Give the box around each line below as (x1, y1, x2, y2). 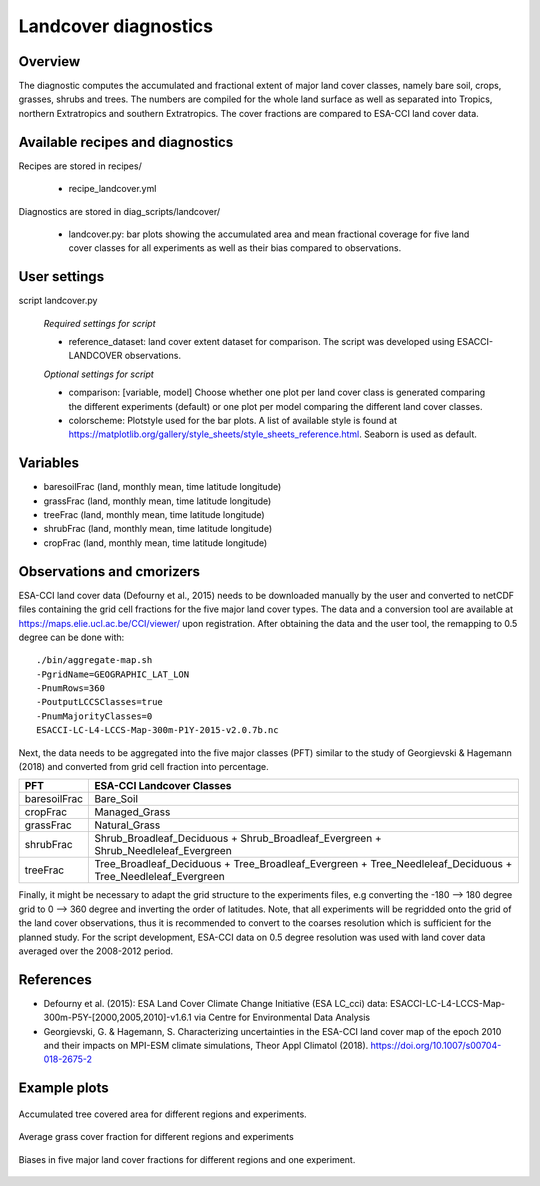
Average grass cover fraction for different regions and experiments (18, 1131, 294, 1143)
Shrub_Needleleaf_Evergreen (94, 844, 232, 858)
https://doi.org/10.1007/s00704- (370, 1040, 502, 1052)
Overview (18, 53, 81, 70)
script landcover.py (18, 295, 98, 307)
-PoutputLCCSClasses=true (36, 696, 164, 708)
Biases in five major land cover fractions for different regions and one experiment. (18, 1153, 356, 1165)
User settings (18, 268, 105, 285)
